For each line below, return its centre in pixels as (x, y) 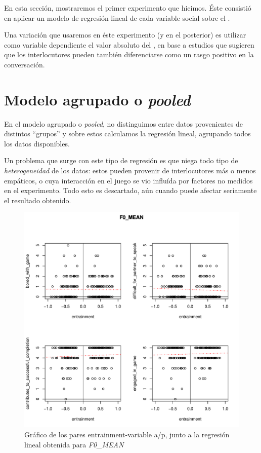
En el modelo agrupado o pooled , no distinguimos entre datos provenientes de (123, 123)
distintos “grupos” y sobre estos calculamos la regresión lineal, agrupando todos (127, 134)
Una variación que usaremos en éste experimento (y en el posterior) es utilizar (125, 35)
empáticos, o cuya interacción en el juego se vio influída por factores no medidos (128, 180)
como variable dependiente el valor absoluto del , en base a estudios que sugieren (129, 44)
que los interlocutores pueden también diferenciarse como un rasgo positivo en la (129, 54)
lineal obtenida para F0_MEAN (74, 444)
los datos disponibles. (37, 143)
